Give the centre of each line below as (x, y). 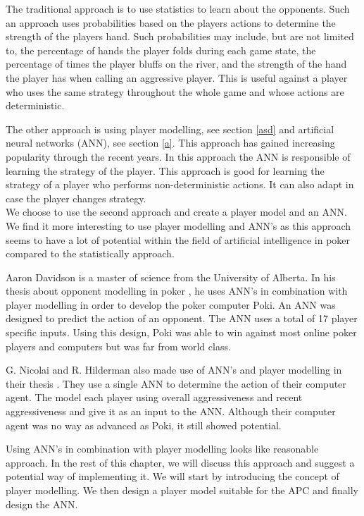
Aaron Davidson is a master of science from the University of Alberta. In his (171, 277)
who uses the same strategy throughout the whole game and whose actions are (175, 91)
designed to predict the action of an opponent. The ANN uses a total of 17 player (182, 318)
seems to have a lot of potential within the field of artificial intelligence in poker (178, 239)
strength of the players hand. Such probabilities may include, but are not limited (180, 36)
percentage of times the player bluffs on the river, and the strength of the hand (176, 64)
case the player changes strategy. (76, 198)
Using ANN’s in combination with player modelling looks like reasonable (162, 449)
